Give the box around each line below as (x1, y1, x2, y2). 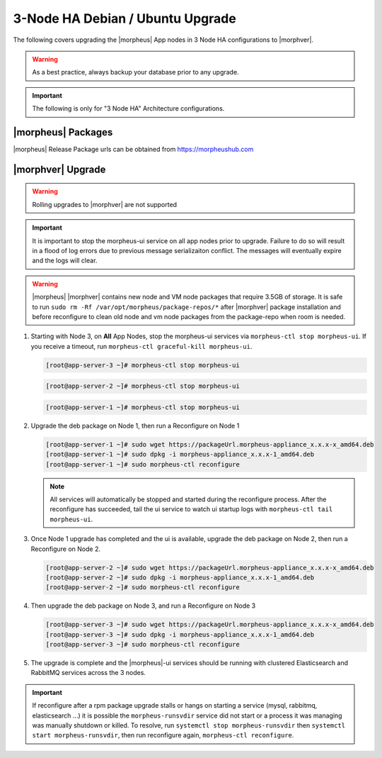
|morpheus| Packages (13, 126, 113, 138)
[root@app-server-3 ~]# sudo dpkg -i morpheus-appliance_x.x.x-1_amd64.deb (45, 630, 315, 638)
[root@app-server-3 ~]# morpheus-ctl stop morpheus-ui (45, 361, 240, 369)
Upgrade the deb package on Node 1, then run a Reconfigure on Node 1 (30, 421, 240, 430)
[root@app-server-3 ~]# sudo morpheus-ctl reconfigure (45, 640, 240, 649)
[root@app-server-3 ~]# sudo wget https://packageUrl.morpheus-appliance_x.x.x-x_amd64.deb (45, 620, 374, 629)
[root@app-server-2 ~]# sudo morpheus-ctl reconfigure (45, 584, 240, 591)
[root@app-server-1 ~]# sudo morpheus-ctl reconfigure (45, 460, 240, 468)
